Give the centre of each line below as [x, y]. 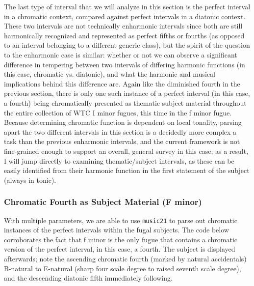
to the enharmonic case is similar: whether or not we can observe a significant [121, 54]
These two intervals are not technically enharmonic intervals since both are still [123, 26]
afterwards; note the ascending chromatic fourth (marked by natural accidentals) [125, 258]
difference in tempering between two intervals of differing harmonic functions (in [125, 64]
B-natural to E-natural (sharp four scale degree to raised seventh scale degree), [123, 268]
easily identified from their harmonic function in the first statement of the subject [127, 170]
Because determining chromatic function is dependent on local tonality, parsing [123, 122]
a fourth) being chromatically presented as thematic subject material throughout [125, 102]
